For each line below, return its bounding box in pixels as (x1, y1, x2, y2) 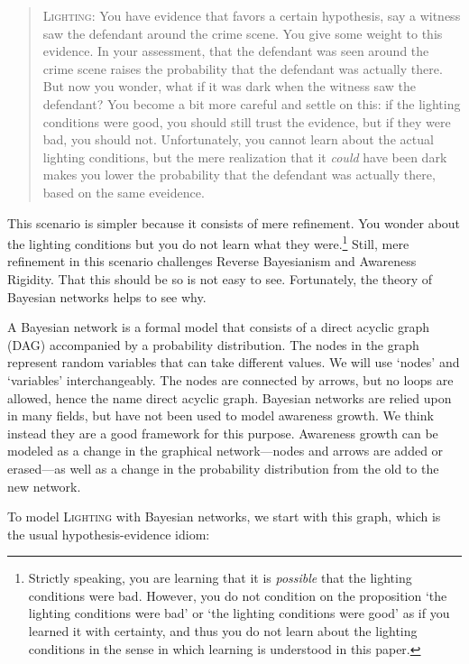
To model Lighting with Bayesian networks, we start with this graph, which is (7, 507, 441, 526)
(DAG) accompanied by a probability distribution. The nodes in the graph (7, 335, 419, 354)
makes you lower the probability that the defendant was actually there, (42, 165, 436, 184)
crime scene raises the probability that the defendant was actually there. (42, 59, 443, 78)
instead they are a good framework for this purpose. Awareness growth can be (7, 423, 438, 442)
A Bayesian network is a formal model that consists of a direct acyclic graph (7, 318, 430, 337)
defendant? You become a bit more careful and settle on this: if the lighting (42, 94, 461, 113)
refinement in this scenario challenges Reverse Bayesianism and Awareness (7, 252, 417, 271)
